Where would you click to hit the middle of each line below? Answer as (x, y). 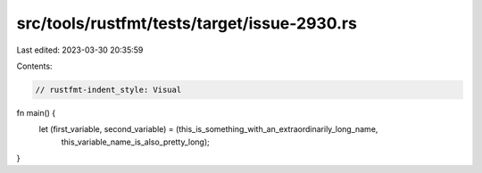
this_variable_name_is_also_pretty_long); (135, 142)
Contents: (34, 66)
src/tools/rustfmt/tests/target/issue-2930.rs (187, 23)
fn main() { (36, 112)
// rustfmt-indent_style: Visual (108, 90)
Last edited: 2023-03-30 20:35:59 (80, 50)
